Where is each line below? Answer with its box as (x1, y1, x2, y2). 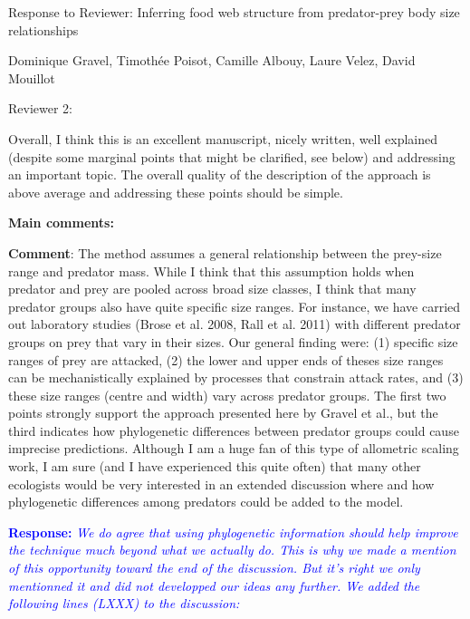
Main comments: (8, 213, 114, 232)
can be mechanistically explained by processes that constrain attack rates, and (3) (8, 368, 464, 387)
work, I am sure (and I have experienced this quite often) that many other (8, 457, 421, 476)
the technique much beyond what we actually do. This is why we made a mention (8, 540, 456, 559)
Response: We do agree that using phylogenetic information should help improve (8, 522, 458, 541)
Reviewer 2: (8, 99, 72, 118)
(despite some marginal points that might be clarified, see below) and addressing (8, 147, 456, 166)
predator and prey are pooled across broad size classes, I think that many (8, 279, 417, 298)
